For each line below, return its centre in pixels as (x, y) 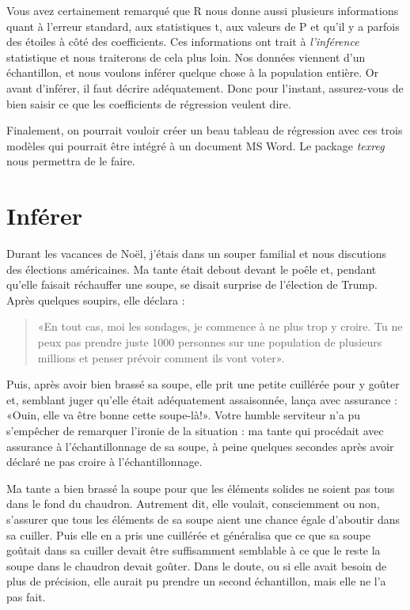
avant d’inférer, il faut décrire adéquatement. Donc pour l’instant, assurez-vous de (205, 87)
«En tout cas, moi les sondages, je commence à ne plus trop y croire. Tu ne (220, 326)
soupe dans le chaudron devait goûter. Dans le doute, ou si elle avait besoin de (197, 565)
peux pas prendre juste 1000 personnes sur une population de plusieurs (210, 342)
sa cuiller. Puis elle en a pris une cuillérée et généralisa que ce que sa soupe (189, 534)
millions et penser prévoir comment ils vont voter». (161, 357)
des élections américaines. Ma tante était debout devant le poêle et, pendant (192, 269)
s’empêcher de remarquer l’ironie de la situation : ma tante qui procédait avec (195, 430)
